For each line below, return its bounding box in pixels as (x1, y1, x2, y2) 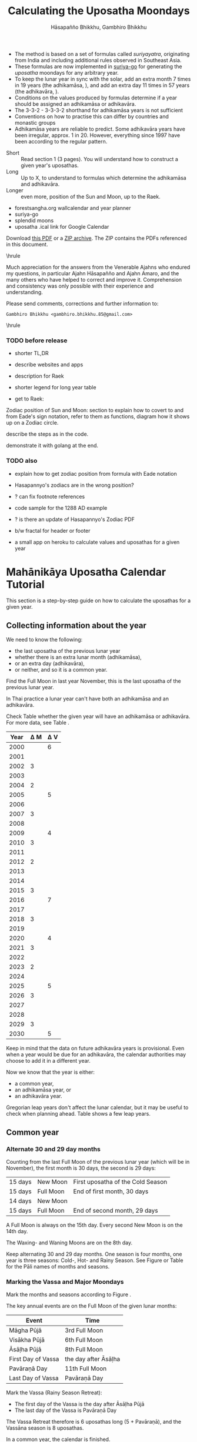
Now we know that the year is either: (6, 1069, 95, 1076)
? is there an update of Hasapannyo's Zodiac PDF (14, 516, 135, 523)
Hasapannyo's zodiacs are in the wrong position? (14, 481, 134, 489)
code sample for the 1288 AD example (14, 504, 108, 511)
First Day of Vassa (9, 1355, 59, 1363)
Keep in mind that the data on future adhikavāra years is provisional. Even (6, 1045, 185, 1052)
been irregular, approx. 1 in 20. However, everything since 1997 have (14, 131, 181, 139)
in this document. (6, 241, 48, 248)
